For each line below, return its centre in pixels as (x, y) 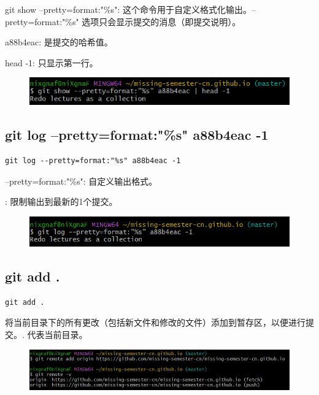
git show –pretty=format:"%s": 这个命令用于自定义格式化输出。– (130, 9)
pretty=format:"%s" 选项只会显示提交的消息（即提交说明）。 (123, 21)
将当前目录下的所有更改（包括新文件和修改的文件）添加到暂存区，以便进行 (155, 322)
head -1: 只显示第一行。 (52, 62)
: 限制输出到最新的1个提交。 (61, 201)
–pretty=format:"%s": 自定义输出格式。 (81, 181)
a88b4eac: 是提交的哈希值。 (59, 42)
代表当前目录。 (57, 334)
